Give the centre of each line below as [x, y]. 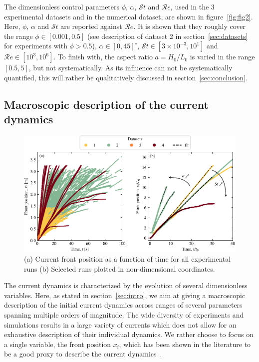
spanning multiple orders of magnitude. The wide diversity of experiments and [124, 315]
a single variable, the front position [58, 344]
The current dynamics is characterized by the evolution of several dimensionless [126, 285]
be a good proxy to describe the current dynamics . [83, 354]
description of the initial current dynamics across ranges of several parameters [123, 305]
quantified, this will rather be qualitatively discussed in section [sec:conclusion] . [126, 77]
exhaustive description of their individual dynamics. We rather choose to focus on [129, 334]
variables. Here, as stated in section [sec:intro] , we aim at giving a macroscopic [125, 295]
